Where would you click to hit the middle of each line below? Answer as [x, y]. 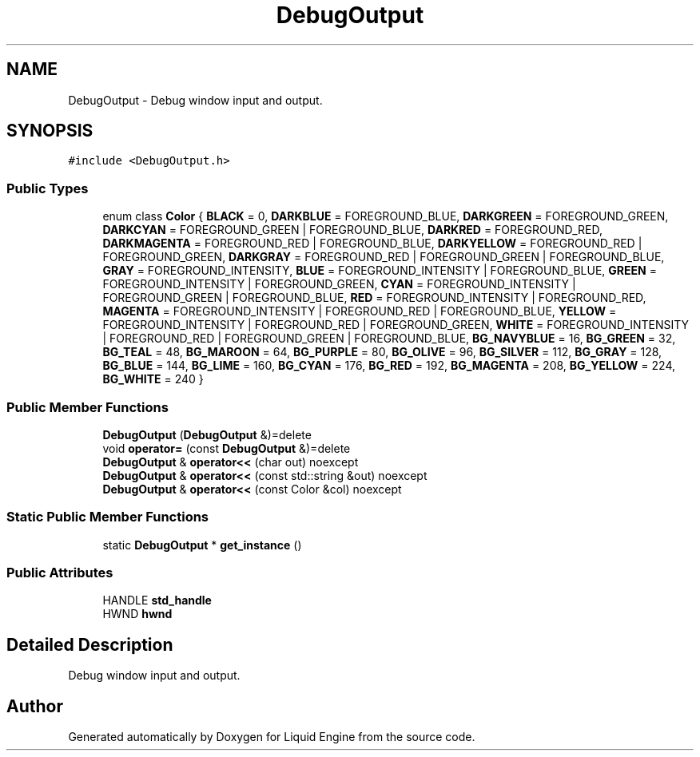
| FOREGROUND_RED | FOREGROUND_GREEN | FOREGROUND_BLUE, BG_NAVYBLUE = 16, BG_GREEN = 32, [389, 339]
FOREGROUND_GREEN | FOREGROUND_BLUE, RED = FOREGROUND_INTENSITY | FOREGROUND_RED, [374, 298]
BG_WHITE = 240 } [153, 379]
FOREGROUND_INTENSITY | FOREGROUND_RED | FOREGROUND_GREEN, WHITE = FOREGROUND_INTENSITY [396, 325]
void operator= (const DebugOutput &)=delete [227, 448]
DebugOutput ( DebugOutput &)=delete [207, 434]
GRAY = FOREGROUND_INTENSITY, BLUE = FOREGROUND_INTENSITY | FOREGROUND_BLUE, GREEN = [380, 271]
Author [35, 706]
